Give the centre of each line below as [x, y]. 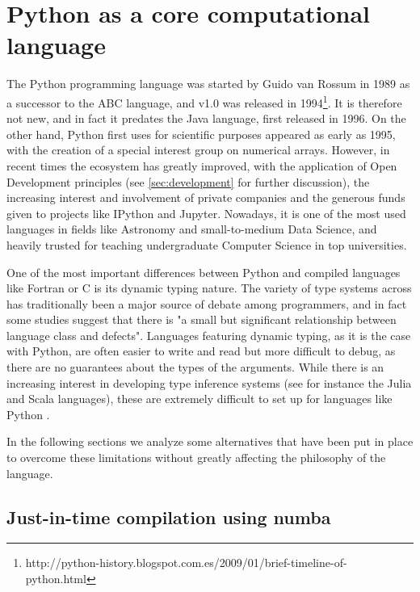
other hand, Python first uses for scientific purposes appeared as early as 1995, [201, 134]
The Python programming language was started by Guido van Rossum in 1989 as [208, 84]
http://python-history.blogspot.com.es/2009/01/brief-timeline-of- [186, 563]
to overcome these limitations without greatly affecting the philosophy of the [196, 458]
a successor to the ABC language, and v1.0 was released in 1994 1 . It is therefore [204, 101]
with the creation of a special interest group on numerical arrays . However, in [198, 150]
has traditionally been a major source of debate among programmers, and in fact [207, 303]
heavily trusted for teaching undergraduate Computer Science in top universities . [207, 244]
